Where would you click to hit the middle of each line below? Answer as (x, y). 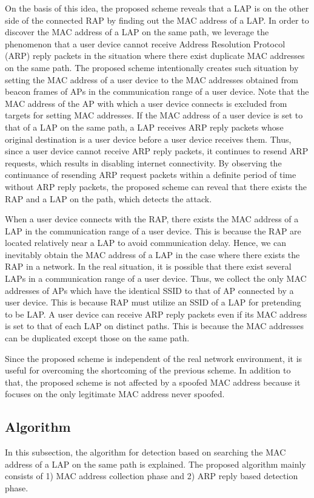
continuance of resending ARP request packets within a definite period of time (151, 175)
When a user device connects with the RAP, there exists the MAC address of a (152, 219)
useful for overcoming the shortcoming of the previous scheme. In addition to (148, 370)
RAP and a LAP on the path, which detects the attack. (109, 198)
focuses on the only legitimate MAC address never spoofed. (115, 394)
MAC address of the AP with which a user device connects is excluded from (146, 103)
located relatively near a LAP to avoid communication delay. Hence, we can (145, 243)
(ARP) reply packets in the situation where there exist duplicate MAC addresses (155, 56)
